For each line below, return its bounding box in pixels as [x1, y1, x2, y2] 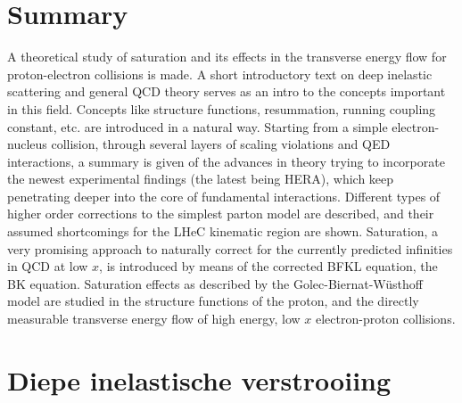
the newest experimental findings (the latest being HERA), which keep [7, 169, 394, 188]
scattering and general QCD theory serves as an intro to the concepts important [7, 82, 446, 101]
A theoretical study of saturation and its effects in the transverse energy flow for [7, 47, 447, 66]
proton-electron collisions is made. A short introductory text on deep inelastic [7, 64, 433, 83]
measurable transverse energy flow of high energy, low [7, 309, 301, 328]
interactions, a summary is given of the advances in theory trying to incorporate [7, 152, 445, 170]
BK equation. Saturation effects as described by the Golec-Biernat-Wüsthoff [7, 274, 424, 292]
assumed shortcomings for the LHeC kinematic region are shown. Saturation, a [7, 222, 438, 241]
